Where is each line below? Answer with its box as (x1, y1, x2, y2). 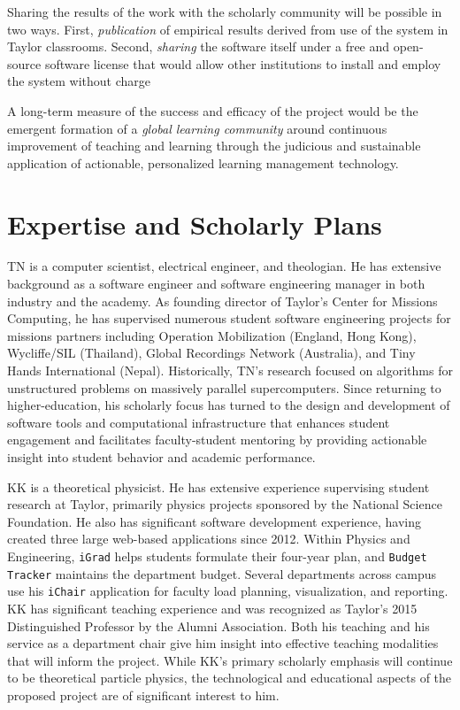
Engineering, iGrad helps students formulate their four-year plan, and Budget (7, 546, 427, 565)
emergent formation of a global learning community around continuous (7, 119, 387, 137)
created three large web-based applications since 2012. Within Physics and (7, 529, 410, 548)
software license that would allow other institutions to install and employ (44, 54, 441, 73)
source (7, 54, 42, 73)
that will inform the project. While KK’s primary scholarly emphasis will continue (7, 651, 453, 669)
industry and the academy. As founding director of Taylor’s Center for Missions (7, 291, 438, 310)
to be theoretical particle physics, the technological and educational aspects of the (7, 668, 452, 687)
